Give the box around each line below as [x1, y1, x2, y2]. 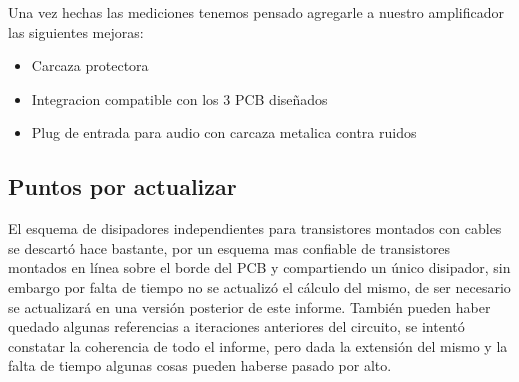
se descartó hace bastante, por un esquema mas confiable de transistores [8, 237, 451, 258]
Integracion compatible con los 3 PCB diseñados [31, 88, 328, 109]
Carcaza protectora [31, 55, 149, 76]
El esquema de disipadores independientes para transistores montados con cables [8, 218, 502, 239]
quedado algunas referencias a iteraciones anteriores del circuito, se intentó [8, 316, 465, 337]
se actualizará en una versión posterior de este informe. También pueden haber [8, 296, 491, 317]
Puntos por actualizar [8, 171, 237, 202]
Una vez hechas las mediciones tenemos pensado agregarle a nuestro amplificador [8, 2, 505, 22]
